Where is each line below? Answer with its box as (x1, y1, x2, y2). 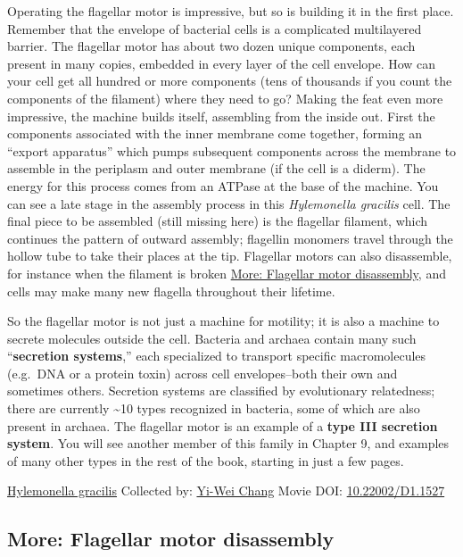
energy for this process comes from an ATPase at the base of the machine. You (7, 176, 439, 195)
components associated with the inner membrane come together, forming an (7, 124, 423, 143)
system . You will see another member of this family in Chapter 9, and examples (7, 434, 450, 453)
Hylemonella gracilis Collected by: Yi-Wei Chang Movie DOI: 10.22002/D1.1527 (7, 481, 445, 500)
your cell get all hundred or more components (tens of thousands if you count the (7, 71, 452, 90)
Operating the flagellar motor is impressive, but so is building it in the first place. (7, 2, 454, 20)
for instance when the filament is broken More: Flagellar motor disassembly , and (7, 263, 446, 282)
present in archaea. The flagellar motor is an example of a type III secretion (7, 416, 438, 435)
